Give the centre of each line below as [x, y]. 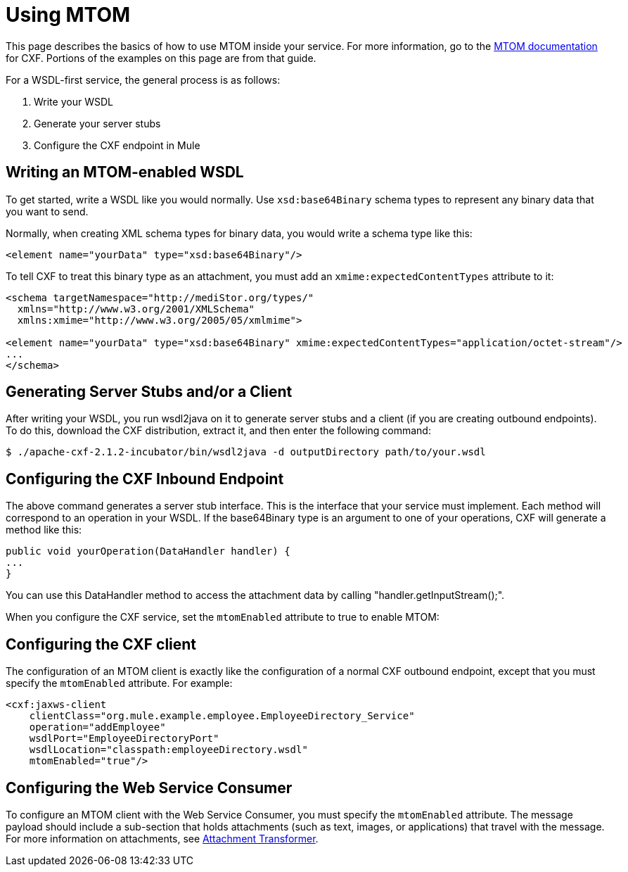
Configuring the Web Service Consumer [149, 788]
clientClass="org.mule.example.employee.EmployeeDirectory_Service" [222, 716]
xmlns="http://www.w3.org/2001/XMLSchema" [136, 309]
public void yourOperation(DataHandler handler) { [148, 551]
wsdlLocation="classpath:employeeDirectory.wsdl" [168, 750]
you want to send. [47, 211]
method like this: [44, 530]
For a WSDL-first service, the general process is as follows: [143, 80]
